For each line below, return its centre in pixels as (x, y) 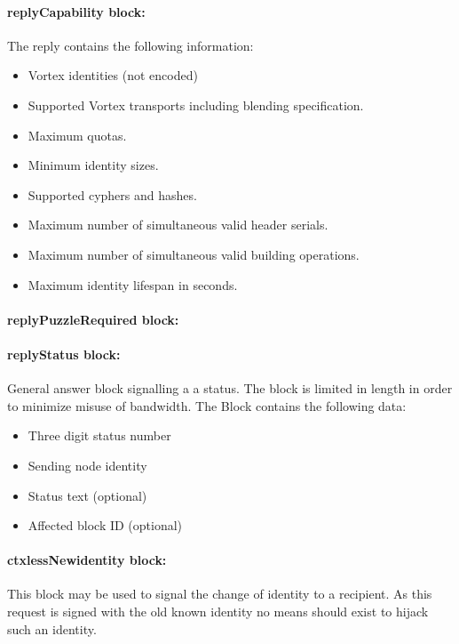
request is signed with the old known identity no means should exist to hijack (218, 612)
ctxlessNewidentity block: (87, 560)
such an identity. (52, 628)
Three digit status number (99, 435)
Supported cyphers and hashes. (112, 194)
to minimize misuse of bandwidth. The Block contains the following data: (207, 405)
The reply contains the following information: (131, 45)
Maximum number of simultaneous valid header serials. (178, 225)
